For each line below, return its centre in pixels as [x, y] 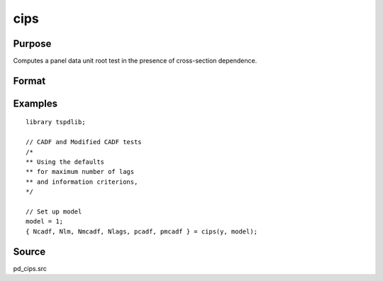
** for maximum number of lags [80, 172]
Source [29, 252]
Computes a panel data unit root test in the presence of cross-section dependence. [135, 61]
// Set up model [54, 212]
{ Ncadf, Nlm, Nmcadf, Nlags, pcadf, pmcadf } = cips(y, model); [142, 231]
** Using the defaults [65, 162]
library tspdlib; [56, 122]
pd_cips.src [30, 268]
